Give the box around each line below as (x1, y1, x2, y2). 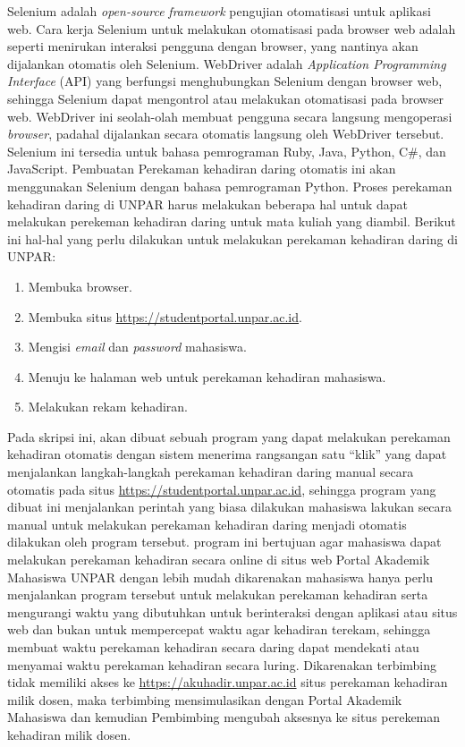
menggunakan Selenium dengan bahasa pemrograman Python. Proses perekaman (7, 176, 452, 195)
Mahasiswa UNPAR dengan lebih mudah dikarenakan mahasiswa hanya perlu (7, 567, 434, 586)
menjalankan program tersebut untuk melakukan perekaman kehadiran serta (7, 585, 428, 604)
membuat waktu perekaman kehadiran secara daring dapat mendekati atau (7, 638, 419, 656)
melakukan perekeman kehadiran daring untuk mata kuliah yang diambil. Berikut (7, 212, 456, 231)
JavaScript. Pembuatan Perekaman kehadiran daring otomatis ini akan (7, 159, 396, 178)
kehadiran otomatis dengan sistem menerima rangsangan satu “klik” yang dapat (7, 445, 447, 463)
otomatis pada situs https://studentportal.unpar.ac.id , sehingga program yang (7, 480, 436, 498)
